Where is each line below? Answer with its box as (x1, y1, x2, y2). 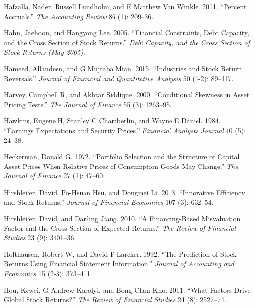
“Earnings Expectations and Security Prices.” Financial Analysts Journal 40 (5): (4, 125, 246, 135)
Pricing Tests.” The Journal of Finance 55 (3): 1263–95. (4, 99, 172, 109)
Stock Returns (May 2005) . (4, 47, 85, 57)
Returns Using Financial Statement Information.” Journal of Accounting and (4, 258, 234, 269)
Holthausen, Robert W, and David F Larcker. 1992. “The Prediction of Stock (4, 249, 237, 259)
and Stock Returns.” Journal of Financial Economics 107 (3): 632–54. (4, 196, 214, 207)
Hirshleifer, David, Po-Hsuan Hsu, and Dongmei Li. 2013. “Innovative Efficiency (4, 187, 245, 197)
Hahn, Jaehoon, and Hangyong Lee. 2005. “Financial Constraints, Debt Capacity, (4, 28, 249, 38)
